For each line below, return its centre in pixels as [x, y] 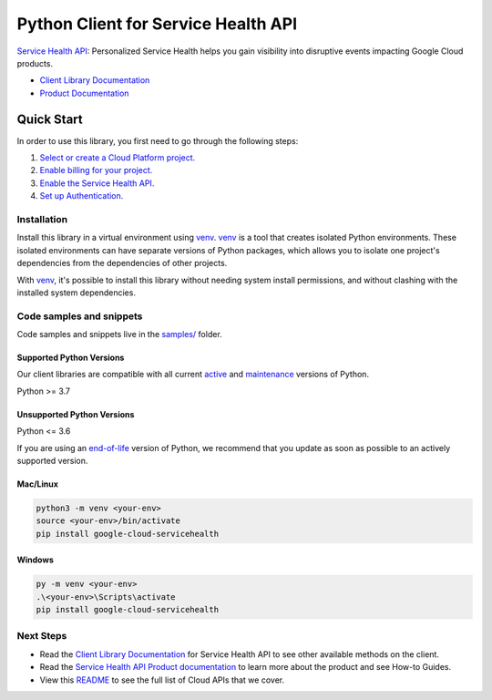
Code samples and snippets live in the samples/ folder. [119, 335]
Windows [35, 560]
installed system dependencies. [77, 293]
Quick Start [50, 119]
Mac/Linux [38, 484]
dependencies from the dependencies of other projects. [122, 263]
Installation [42, 219]
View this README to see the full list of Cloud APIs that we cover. [162, 680]
